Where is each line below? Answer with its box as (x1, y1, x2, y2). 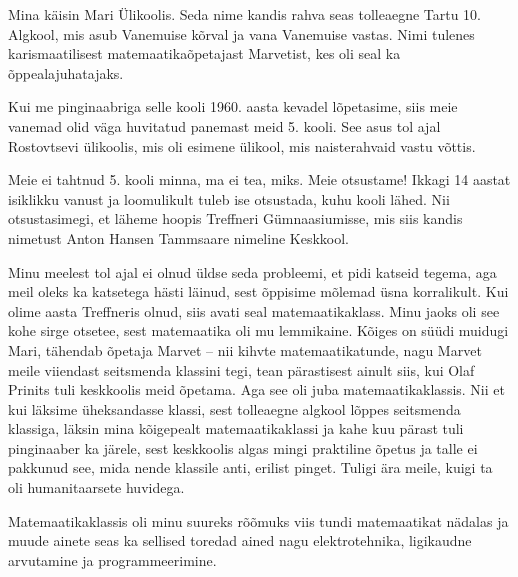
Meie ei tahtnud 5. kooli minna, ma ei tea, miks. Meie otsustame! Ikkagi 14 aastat (8, 169, 511, 190)
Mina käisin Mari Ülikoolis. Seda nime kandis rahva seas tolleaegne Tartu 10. (8, 4, 482, 24)
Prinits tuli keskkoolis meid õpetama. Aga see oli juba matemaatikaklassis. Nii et (8, 379, 505, 400)
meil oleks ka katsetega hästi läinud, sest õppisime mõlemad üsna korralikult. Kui (8, 281, 509, 302)
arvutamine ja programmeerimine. (8, 549, 217, 570)
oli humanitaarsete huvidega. (8, 477, 185, 498)
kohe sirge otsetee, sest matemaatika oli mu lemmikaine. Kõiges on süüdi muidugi (8, 320, 509, 341)
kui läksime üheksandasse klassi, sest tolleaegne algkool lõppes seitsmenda (8, 398, 461, 419)
